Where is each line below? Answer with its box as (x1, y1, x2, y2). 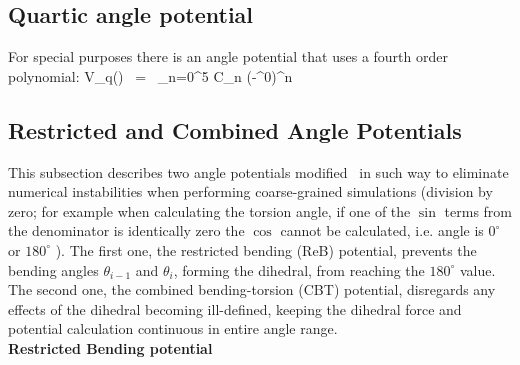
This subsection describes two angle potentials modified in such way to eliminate (8, 161, 509, 182)
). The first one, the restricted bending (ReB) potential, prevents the (55, 239, 477, 260)
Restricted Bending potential (8, 337, 213, 358)
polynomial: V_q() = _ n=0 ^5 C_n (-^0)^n (8, 65, 293, 86)
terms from (444, 200, 513, 221)
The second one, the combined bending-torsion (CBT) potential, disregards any (8, 279, 496, 300)
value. (459, 259, 496, 280)
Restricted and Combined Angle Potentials (8, 114, 462, 145)
